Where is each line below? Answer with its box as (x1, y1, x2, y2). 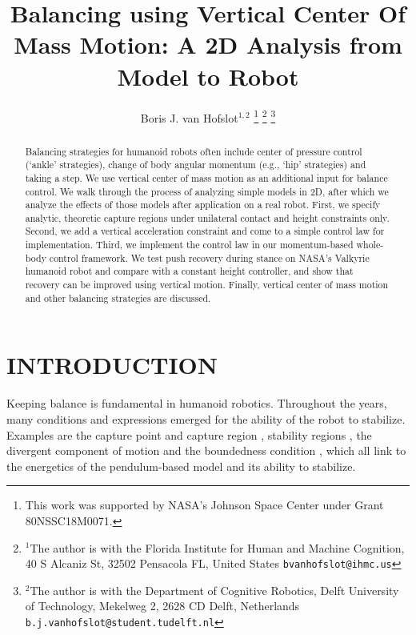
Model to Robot (117, 59, 299, 92)
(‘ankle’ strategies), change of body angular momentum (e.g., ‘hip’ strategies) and (25, 158, 366, 171)
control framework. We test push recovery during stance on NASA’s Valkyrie (49, 251, 370, 264)
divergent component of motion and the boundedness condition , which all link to (6, 442, 406, 459)
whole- (356, 238, 384, 251)
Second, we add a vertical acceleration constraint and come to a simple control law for (25, 224, 385, 238)
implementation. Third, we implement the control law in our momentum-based (25, 238, 354, 251)
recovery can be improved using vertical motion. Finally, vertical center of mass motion (25, 278, 389, 291)
